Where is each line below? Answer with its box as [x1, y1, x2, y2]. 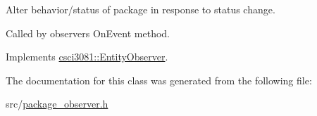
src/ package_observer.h [6, 96, 108, 111]
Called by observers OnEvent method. [6, 25, 170, 40]
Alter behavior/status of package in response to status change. [6, 2, 275, 16]
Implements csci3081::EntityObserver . [6, 49, 168, 64]
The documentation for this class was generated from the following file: [6, 72, 312, 87]
